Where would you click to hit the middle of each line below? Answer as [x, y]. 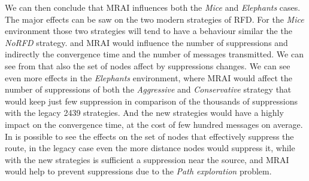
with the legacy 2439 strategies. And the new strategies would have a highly [144, 113]
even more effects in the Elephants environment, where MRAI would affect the [149, 77]
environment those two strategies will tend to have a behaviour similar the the [149, 31]
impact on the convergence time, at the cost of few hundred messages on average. [154, 124]
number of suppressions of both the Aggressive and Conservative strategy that [148, 89]
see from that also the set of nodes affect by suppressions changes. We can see [148, 65]
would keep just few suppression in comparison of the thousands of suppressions [152, 101]
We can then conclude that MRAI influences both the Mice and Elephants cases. [153, 7]
